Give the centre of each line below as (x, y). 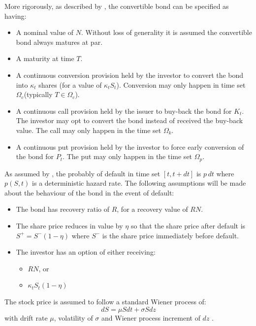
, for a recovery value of (152, 209)
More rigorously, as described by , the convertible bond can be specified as (117, 6)
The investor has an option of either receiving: (86, 252)
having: (16, 16)
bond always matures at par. (59, 42)
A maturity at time (45, 58)
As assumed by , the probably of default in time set (82, 173)
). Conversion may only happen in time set (181, 84)
